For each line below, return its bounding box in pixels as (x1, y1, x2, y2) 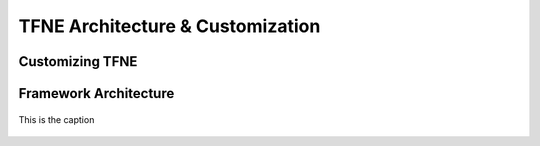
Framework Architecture (18, 85, 175, 102)
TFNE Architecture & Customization (18, 15, 321, 37)
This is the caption (18, 113, 95, 125)
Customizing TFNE (18, 53, 138, 70)
